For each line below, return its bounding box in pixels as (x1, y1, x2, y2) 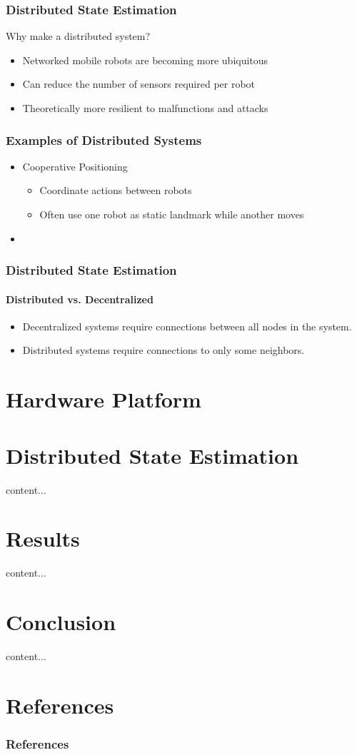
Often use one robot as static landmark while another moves (39, 207, 304, 221)
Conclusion (6, 607, 116, 637)
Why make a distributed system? (6, 29, 151, 44)
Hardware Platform (6, 385, 201, 414)
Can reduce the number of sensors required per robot (22, 76, 256, 91)
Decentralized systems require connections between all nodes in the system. (22, 318, 352, 333)
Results (6, 524, 80, 553)
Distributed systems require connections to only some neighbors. (22, 343, 305, 358)
